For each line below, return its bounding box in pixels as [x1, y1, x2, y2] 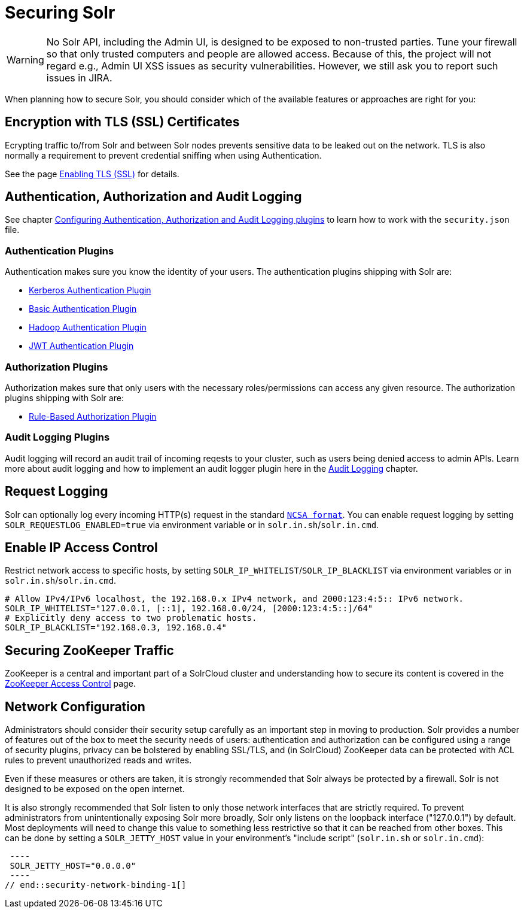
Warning [7, 53, 44, 66]
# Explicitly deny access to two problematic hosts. [5, 613, 257, 623]
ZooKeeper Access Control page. [5, 678, 136, 689]
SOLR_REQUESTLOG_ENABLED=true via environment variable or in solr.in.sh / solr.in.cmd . [5, 519, 379, 530]
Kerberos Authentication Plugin [29, 285, 151, 296]
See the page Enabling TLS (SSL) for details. [5, 168, 179, 179]
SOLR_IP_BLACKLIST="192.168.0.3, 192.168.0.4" [5, 623, 227, 633]
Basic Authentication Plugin [29, 304, 137, 314]
